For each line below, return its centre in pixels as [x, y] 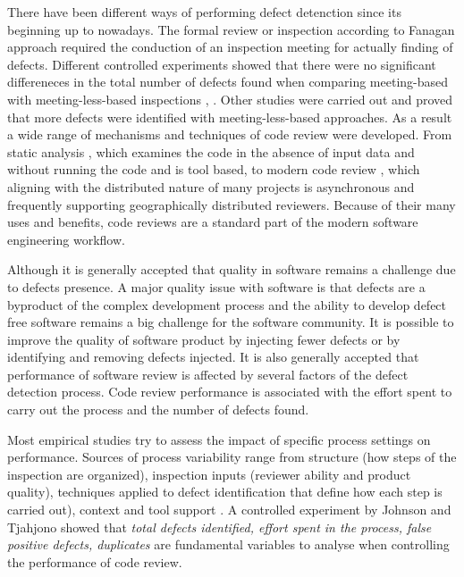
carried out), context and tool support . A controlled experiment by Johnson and [229, 510]
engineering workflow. [66, 239]
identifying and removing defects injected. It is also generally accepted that [213, 357]
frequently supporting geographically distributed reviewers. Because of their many [232, 204]
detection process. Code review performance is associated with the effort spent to [230, 392]
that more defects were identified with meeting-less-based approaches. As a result [230, 117]
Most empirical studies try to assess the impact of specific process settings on [219, 439]
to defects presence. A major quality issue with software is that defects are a [216, 286]
